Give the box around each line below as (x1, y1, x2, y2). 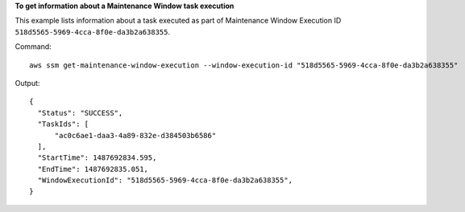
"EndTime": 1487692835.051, (37, 165, 149, 173)
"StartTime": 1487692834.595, (37, 153, 157, 162)
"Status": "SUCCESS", (37, 108, 123, 117)
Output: (15, 78, 40, 88)
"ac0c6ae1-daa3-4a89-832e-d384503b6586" (54, 131, 217, 140)
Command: (15, 42, 52, 51)
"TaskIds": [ (37, 120, 89, 128)
